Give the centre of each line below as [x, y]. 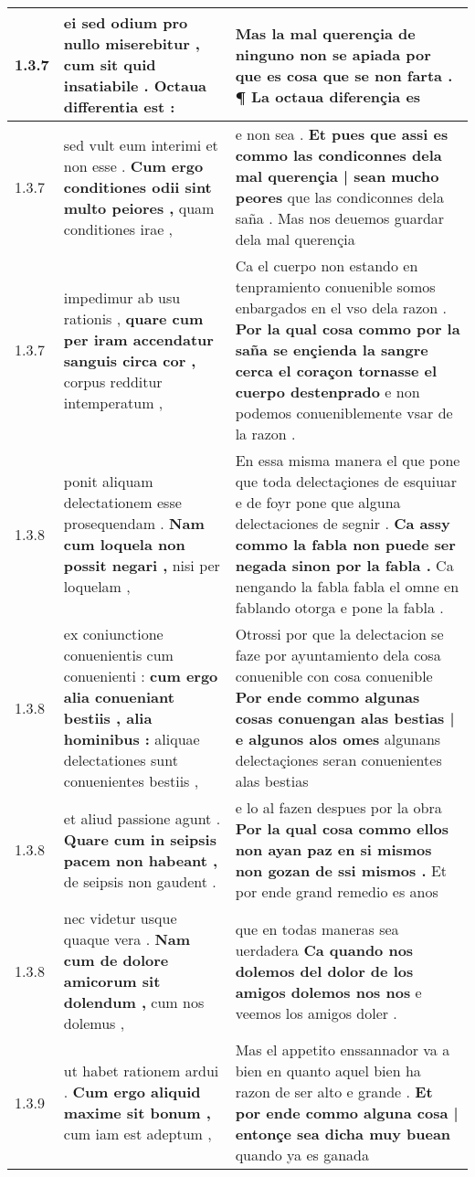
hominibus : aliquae [132, 739]
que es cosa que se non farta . [344, 75]
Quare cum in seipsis [140, 839]
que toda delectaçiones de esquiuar [346, 481]
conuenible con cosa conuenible [334, 676]
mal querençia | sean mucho [337, 176]
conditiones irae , [118, 228]
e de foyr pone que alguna [318, 502]
